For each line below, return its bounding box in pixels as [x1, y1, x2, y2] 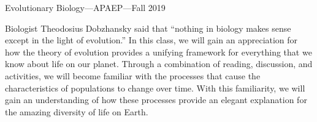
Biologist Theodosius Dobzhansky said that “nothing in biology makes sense [5, 21, 291, 34]
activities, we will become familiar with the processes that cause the [5, 69, 261, 82]
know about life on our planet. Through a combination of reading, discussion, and [5, 57, 313, 70]
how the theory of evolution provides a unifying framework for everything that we [5, 45, 312, 58]
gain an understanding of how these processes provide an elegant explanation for [5, 93, 307, 106]
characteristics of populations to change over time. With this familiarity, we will [5, 81, 305, 94]
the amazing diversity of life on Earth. [5, 105, 148, 118]
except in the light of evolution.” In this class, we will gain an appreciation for [5, 34, 298, 46]
